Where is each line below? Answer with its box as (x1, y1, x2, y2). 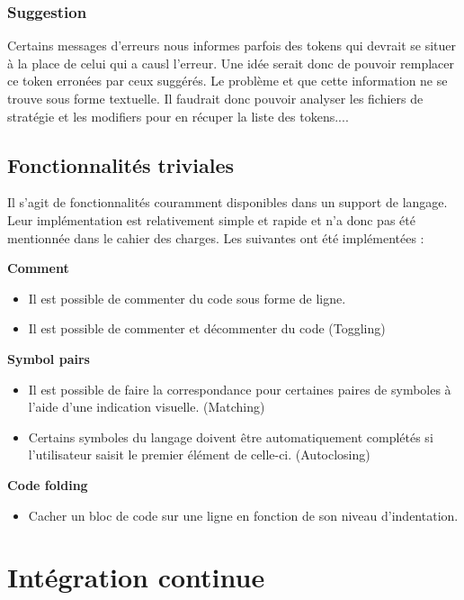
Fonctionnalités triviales (7, 150, 235, 178)
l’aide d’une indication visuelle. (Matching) (28, 397, 265, 416)
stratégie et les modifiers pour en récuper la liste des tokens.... (7, 106, 349, 125)
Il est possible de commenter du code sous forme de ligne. (28, 288, 346, 307)
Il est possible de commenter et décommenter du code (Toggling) (28, 319, 386, 338)
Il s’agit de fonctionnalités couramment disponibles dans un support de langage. (7, 193, 448, 212)
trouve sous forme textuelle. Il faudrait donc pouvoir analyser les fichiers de (7, 89, 424, 107)
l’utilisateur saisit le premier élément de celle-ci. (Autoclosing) (28, 445, 370, 464)
